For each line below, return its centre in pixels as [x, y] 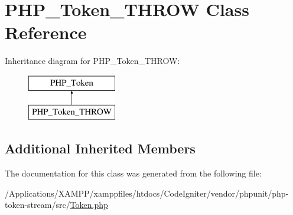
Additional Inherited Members [100, 148]
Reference [46, 32]
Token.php [89, 205]
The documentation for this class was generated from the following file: [133, 173]
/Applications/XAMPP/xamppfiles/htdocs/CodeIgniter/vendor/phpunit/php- [147, 193]
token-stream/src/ [38, 205]
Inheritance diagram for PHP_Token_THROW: [92, 61]
